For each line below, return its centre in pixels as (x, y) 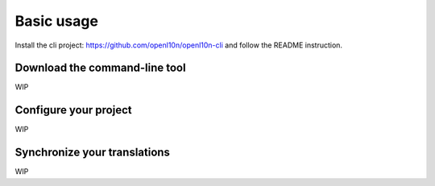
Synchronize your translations (93, 153)
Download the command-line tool (100, 68)
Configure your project (73, 110)
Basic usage (56, 21)
